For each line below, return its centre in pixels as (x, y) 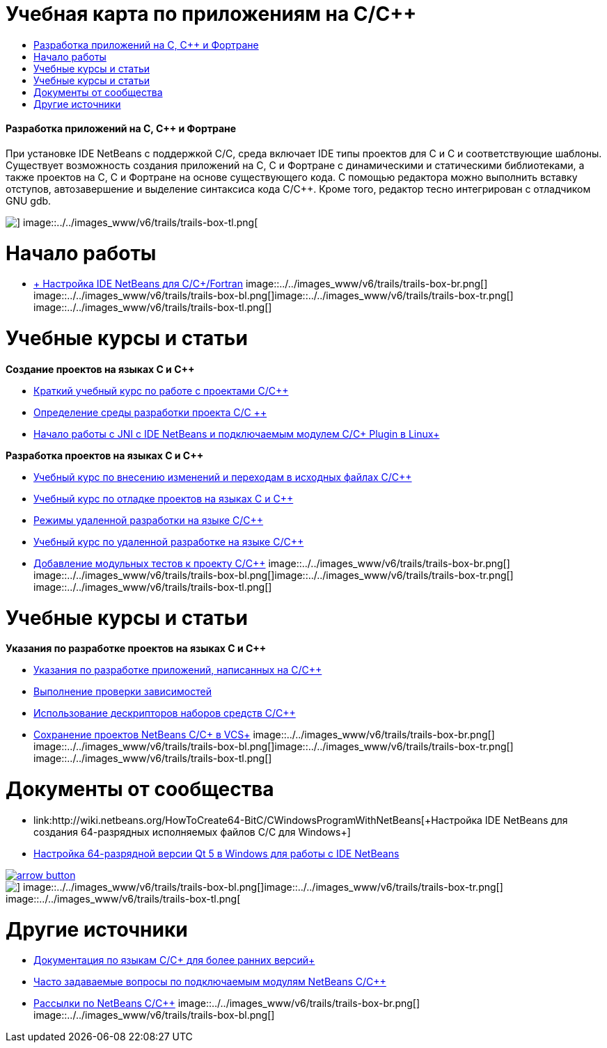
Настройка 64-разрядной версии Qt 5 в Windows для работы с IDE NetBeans (216, 853)
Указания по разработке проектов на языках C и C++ (136, 649)
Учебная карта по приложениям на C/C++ (211, 14)
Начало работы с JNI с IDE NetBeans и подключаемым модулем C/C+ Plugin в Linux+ (237, 434)
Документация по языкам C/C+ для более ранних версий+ (174, 960)
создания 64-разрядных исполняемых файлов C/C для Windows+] (192, 832)
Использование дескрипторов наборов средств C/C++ (165, 713)
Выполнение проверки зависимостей (123, 692)
